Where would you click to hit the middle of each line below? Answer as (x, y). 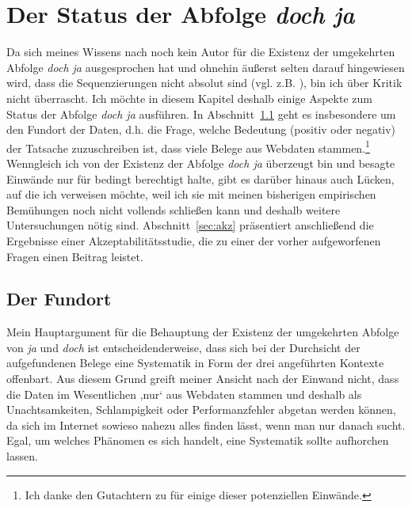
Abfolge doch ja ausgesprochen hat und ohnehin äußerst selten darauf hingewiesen (206, 67)
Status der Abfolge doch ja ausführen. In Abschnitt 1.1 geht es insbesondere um (201, 114)
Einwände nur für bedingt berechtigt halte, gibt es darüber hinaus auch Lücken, (200, 178)
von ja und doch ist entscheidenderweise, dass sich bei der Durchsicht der (183, 347)
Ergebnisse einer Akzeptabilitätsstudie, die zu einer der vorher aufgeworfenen (194, 240)
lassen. (22, 456)
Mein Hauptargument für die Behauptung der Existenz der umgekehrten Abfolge (203, 332)
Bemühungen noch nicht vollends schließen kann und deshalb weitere (174, 209)
